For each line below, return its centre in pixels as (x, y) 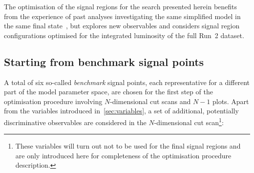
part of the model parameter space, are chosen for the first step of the (108, 92)
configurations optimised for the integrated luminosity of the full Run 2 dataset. (124, 35)
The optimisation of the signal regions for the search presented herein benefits (121, 6)
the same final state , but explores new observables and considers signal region (122, 26)
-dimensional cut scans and (150, 101)
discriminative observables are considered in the (75, 122)
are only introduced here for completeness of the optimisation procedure (123, 155)
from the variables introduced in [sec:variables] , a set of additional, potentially (121, 111)
